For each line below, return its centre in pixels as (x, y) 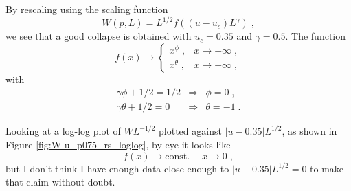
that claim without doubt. (60, 182)
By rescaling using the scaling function (87, 9)
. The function (316, 36)
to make (327, 168)
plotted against (190, 131)
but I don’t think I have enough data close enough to (117, 168)
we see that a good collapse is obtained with (99, 36)
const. (178, 156)
